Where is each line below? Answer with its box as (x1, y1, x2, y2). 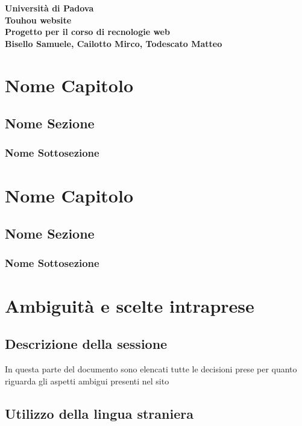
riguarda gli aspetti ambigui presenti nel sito (5, 374, 169, 387)
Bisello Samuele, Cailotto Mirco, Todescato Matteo (5, 37, 222, 49)
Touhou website (5, 13, 72, 26)
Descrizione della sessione (5, 334, 168, 353)
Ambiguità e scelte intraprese (5, 293, 254, 318)
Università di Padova (5, 2, 94, 14)
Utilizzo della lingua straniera (5, 404, 193, 422)
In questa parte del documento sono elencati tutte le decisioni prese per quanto (5, 362, 297, 375)
